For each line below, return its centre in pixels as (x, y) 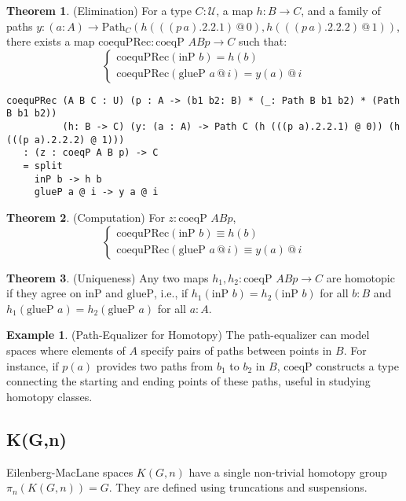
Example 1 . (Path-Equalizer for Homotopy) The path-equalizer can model (188, 335)
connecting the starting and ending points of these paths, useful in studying (188, 381)
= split (43, 166)
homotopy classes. (49, 396)
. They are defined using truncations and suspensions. (238, 487)
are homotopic (360, 277)
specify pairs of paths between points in (236, 350)
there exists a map (51, 41)
